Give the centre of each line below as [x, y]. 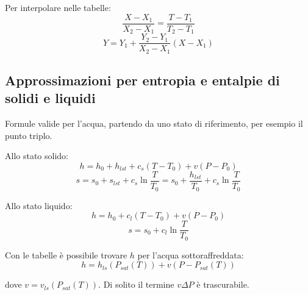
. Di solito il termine [136, 284]
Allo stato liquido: [39, 205]
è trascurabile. [223, 284]
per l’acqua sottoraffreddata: [191, 254]
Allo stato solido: [37, 156]
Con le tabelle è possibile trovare [66, 254]
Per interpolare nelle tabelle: [58, 7]
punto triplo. [29, 135]
